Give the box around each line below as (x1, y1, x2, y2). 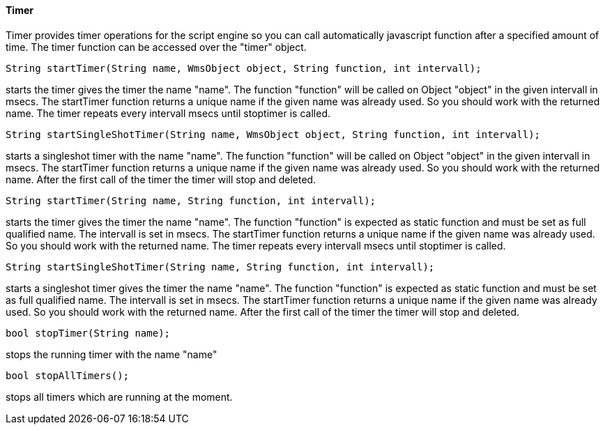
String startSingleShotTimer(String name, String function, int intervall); (6, 261, 435, 272)
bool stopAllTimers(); (6, 369, 130, 381)
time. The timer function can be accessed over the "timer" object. (6, 40, 307, 53)
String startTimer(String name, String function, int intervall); (6, 194, 376, 206)
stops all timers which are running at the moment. (6, 390, 233, 403)
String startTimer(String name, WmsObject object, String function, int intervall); (6, 62, 482, 74)
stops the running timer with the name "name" (6, 348, 217, 360)
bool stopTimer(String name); (6, 327, 171, 339)
